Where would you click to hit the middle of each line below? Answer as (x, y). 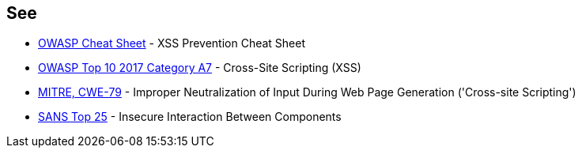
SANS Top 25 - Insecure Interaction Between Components (190, 117)
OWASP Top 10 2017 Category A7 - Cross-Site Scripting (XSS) (200, 68)
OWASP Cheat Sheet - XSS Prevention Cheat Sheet (172, 43)
